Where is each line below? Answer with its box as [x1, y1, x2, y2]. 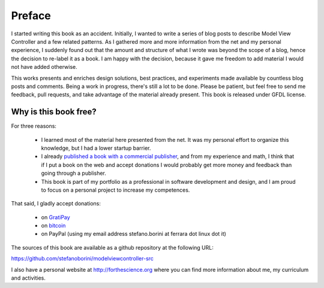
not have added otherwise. [11, 63, 77, 71]
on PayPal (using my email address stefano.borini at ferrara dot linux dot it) [41, 231, 226, 238]
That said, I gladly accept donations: [11, 200, 101, 207]
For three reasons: [11, 123, 57, 130]
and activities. [11, 274, 46, 281]
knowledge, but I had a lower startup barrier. [41, 144, 151, 151]
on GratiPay [41, 213, 70, 221]
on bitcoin [41, 222, 66, 229]
